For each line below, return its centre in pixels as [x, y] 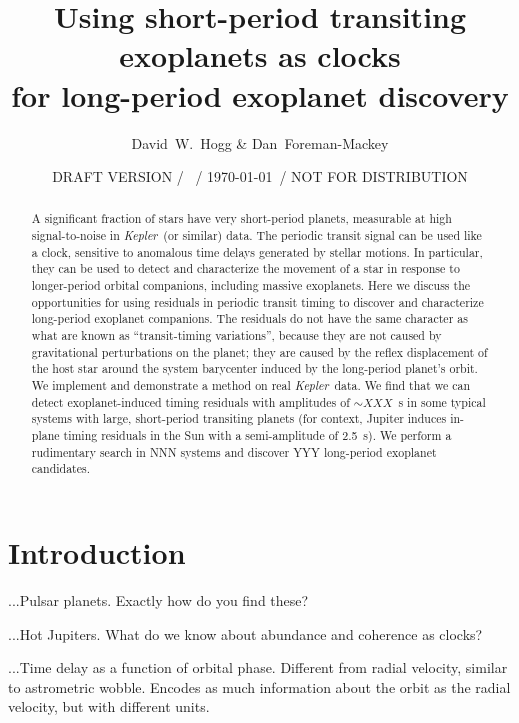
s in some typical [442, 401]
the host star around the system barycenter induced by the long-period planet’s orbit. [254, 368]
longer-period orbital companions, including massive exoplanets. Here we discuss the [251, 285]
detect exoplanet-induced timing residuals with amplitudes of [190, 401]
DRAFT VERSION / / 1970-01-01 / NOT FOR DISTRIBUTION [260, 176]
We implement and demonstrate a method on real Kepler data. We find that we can [251, 385]
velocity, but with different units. [109, 706]
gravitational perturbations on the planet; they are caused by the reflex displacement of [259, 351]
